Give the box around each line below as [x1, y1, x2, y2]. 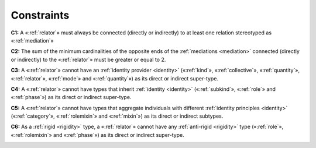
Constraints [11, 9, 70, 22]
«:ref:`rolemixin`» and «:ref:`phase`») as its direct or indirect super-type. [11, 131, 184, 138]
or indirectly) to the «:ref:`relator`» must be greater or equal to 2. [11, 56, 166, 63]
